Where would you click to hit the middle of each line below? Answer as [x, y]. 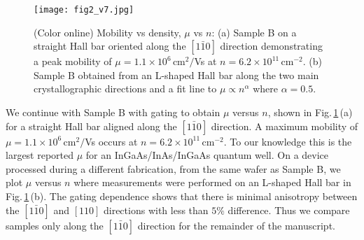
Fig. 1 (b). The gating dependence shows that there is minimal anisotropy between [182, 196]
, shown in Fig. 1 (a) [310, 112]
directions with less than [156, 210]
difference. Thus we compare [289, 210]
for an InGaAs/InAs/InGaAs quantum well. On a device [207, 155]
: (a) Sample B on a [254, 32]
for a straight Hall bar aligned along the [91, 126]
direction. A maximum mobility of [285, 126]
